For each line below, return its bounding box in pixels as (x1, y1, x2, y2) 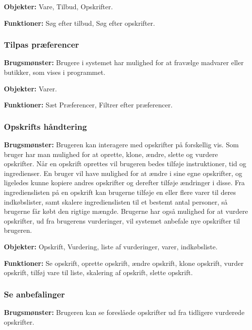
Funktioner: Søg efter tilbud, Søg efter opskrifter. (4, 17, 155, 28)
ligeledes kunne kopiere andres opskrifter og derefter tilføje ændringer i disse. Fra (4, 177, 245, 188)
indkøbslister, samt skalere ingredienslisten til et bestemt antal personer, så (4, 196, 228, 207)
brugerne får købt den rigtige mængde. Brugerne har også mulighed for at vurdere (4, 206, 248, 216)
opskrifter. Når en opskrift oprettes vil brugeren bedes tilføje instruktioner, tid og (4, 158, 246, 169)
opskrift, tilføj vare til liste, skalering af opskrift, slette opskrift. (4, 267, 193, 278)
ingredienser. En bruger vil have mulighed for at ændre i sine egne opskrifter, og (4, 168, 242, 178)
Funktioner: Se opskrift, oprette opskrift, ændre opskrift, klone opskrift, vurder (4, 258, 244, 268)
